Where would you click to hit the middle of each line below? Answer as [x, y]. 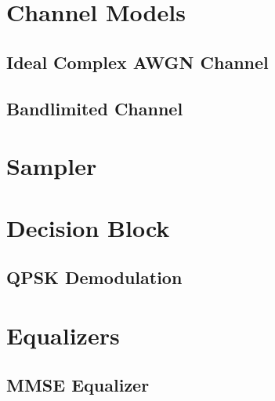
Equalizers [63, 335]
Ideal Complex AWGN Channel [137, 62]
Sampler [52, 166]
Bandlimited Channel [95, 108]
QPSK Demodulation [94, 277]
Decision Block [88, 227]
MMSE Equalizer [78, 385]
